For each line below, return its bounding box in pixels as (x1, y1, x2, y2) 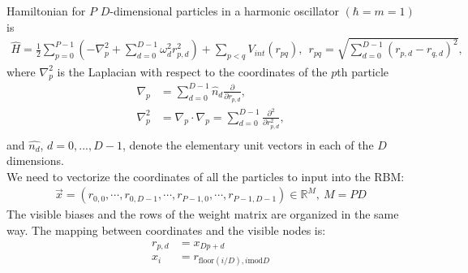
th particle (337, 63, 389, 80)
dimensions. (6, 152, 64, 169)
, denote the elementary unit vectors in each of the (122, 136, 374, 153)
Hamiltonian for (6, 2, 86, 19)
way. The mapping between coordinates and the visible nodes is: (6, 221, 326, 238)
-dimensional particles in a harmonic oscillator (109, 2, 339, 19)
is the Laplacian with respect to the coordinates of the (57, 63, 328, 80)
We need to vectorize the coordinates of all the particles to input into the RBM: (6, 167, 405, 184)
